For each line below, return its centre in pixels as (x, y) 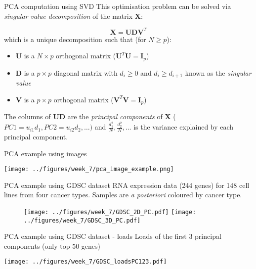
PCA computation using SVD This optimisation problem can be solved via (118, 6)
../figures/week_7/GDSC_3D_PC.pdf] (82, 220)
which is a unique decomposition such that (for (75, 39)
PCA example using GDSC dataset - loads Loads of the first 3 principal (113, 236)
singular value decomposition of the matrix (68, 16)
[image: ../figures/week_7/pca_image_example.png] (89, 169)
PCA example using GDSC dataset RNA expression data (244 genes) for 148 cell (127, 185)
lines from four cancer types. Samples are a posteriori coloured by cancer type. (123, 195)
